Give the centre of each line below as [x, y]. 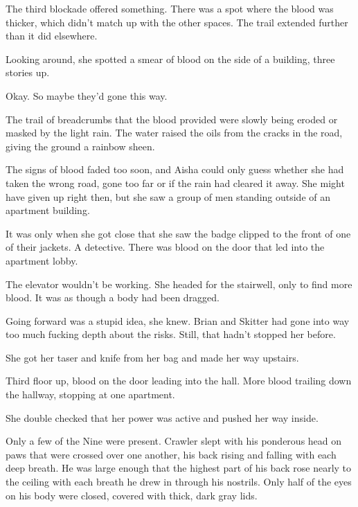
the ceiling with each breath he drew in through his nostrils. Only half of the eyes [179, 482]
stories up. [28, 72]
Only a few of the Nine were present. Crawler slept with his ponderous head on [174, 441]
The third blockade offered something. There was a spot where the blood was [170, 8]
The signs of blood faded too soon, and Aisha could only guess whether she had [175, 169]
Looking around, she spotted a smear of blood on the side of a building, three [170, 59]
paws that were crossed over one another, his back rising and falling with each [171, 454]
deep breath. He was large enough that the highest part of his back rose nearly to [179, 468]
